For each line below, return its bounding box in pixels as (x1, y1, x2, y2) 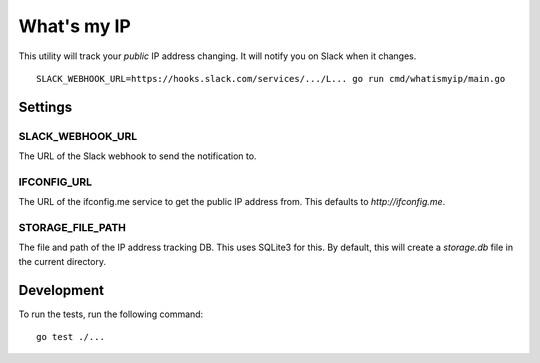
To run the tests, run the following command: (18, 308, 204, 320)
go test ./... (36, 331, 105, 343)
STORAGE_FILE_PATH (18, 221, 127, 234)
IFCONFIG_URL (18, 175, 92, 189)
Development (18, 281, 105, 299)
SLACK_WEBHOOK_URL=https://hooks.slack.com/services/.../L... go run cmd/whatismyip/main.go (36, 73, 506, 84)
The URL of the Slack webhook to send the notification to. (18, 150, 257, 162)
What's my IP (18, 15, 132, 37)
